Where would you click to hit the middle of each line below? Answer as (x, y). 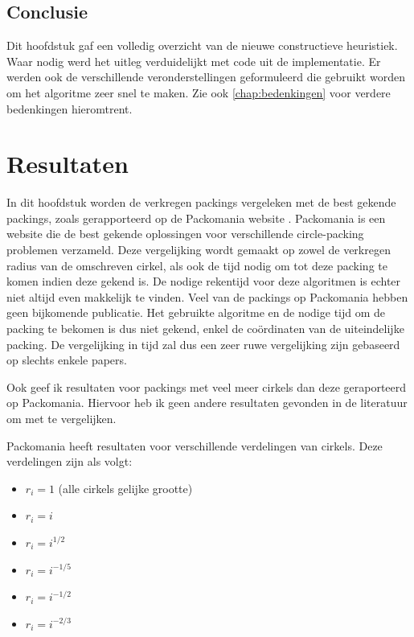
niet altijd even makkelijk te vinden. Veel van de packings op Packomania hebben (207, 296)
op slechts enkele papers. (67, 360)
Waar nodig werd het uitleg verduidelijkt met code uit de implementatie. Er (194, 61)
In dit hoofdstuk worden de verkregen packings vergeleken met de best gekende (201, 202)
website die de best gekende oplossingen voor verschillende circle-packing (185, 234)
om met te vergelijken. (61, 419)
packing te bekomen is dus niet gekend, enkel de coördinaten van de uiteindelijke (205, 329)
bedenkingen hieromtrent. (70, 108)
